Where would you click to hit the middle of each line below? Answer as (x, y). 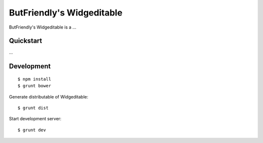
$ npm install (34, 79)
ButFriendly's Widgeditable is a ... (43, 27)
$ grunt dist (33, 108)
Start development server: (35, 119)
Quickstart (26, 41)
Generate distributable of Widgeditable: (49, 96)
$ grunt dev (32, 130)
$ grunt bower (34, 86)
